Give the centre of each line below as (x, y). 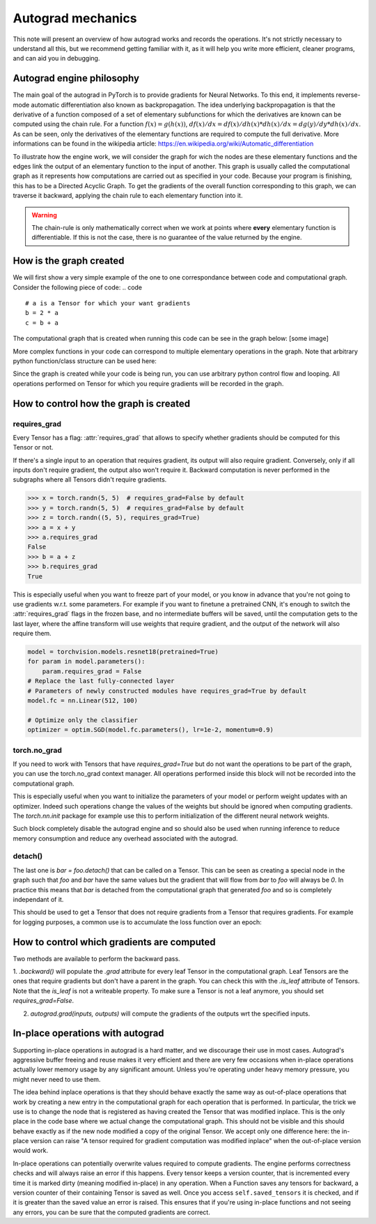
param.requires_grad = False (92, 671)
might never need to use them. (57, 1079)
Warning (44, 215)
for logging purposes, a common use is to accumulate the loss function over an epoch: (138, 922)
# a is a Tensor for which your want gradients (108, 303)
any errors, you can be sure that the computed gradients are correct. (111, 1212)
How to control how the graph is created (102, 403)
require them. (32, 634)
